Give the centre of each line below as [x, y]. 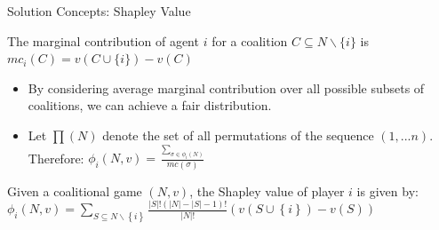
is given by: [387, 190]
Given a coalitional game [75, 190]
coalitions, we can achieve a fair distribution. [150, 105]
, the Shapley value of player [267, 190]
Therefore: [56, 158]
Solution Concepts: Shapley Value [99, 11]
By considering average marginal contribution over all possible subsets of [226, 87]
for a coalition [250, 40]
